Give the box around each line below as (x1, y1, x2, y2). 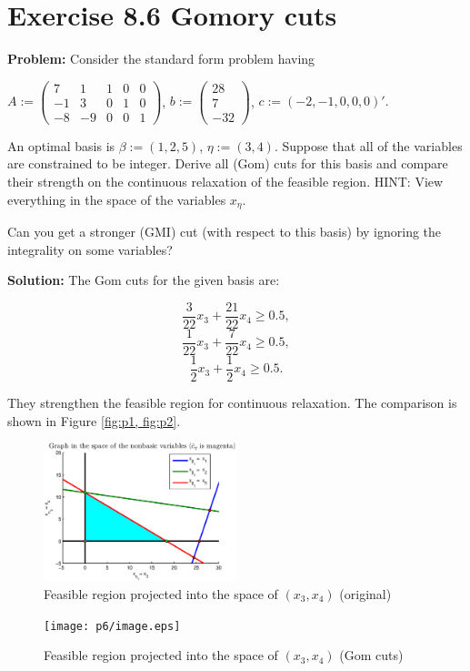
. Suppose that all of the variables (274, 136, 463, 155)
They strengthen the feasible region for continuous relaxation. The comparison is (7, 393, 457, 412)
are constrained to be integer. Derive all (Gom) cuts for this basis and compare (7, 154, 448, 173)
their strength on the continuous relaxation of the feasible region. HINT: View (7, 172, 444, 191)
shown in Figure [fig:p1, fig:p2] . (7, 411, 181, 430)
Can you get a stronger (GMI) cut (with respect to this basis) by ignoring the (7, 222, 442, 241)
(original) (339, 585, 392, 604)
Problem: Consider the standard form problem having (7, 49, 315, 68)
